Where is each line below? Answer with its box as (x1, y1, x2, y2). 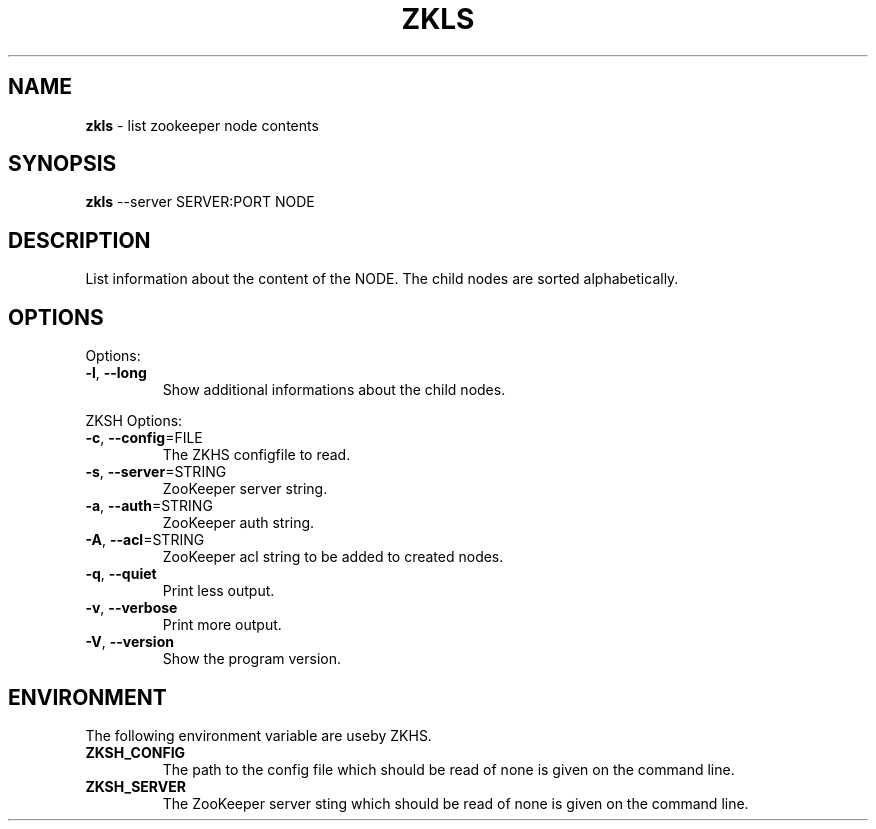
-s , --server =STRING (85, 463, 227, 481)
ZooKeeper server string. (162, 480, 328, 498)
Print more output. (162, 616, 282, 634)
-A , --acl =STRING (85, 531, 205, 549)
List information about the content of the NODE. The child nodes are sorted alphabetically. (85, 270, 679, 288)
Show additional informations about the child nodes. (162, 381, 506, 399)
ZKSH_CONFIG (85, 743, 186, 761)
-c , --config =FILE (85, 429, 203, 447)
